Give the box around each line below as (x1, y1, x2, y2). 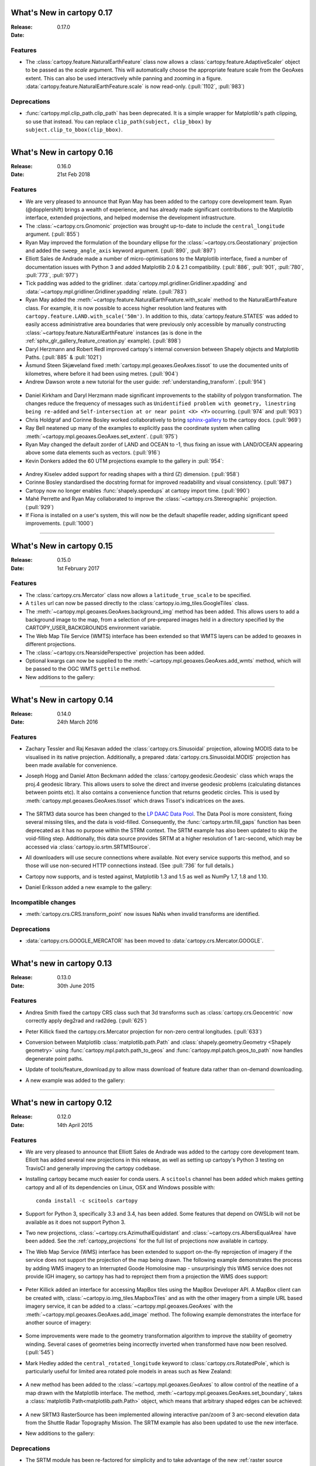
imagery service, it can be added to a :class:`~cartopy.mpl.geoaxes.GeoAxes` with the (25, 1302, 233, 1310)
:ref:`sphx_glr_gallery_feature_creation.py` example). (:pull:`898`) (25, 337, 181, 344)
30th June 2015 (57, 982, 95, 989)
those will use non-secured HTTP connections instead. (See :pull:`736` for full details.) (25, 862, 234, 869)
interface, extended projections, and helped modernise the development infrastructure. (25, 214, 236, 221)
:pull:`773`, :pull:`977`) (25, 272, 78, 279)
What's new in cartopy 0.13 (11, 959, 112, 969)
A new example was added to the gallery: (25, 1077, 125, 1084)
